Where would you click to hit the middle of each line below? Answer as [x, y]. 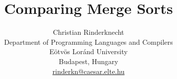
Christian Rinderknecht [88, 32]
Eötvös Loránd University [88, 51]
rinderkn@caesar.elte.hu [88, 71]
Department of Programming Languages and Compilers [88, 41]
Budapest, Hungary [88, 61]
